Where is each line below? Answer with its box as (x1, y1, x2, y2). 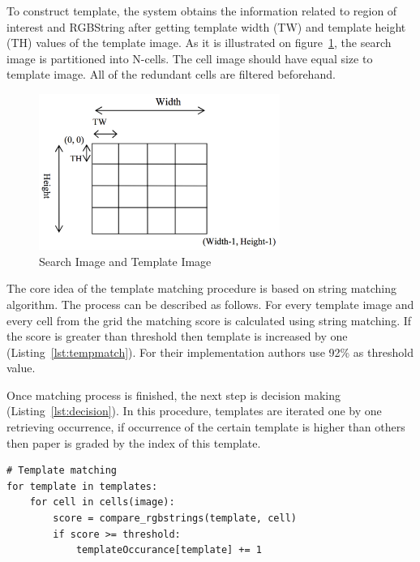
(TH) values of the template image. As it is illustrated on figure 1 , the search (6, 34, 392, 51)
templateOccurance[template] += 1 (75, 544, 262, 556)
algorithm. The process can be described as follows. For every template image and (6, 295, 414, 312)
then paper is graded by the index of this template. (6, 434, 261, 451)
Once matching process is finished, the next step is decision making (6, 386, 341, 403)
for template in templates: (6, 480, 158, 492)
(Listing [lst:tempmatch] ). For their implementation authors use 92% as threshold (6, 343, 414, 360)
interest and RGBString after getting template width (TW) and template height (6, 18, 406, 35)
